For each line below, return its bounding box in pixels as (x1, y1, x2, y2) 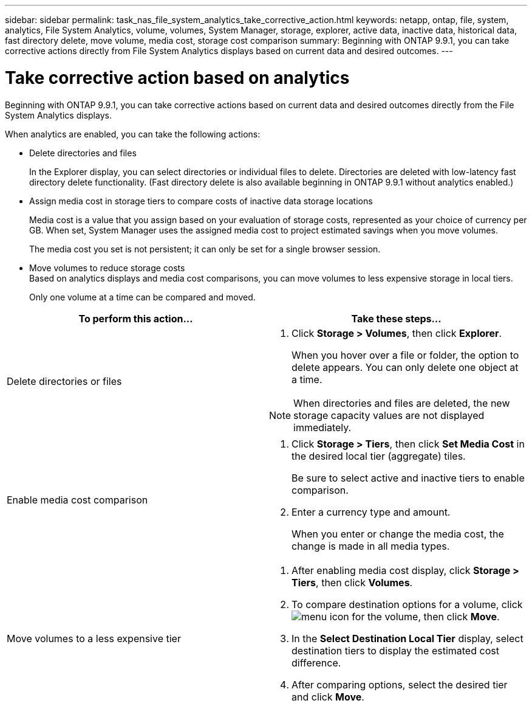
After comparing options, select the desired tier (292, 678, 508, 691)
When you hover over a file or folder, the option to (292, 348, 519, 361)
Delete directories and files (29, 147, 137, 158)
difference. (292, 656, 341, 669)
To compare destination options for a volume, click (292, 598, 523, 611)
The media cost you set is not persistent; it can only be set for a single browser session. (29, 243, 381, 254)
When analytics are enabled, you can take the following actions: (5, 128, 261, 139)
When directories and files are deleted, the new (293, 396, 510, 409)
